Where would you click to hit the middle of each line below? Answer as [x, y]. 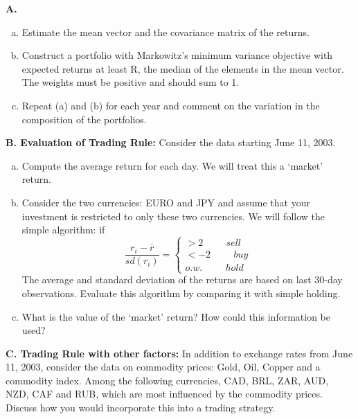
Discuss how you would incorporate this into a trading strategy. [141, 408]
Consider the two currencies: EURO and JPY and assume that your [166, 202]
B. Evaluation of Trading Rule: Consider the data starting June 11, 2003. [171, 142]
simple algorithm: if [63, 230]
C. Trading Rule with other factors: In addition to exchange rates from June [179, 353]
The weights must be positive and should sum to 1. [131, 82]
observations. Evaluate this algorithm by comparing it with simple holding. [181, 293]
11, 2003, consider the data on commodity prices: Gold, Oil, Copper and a [163, 367]
